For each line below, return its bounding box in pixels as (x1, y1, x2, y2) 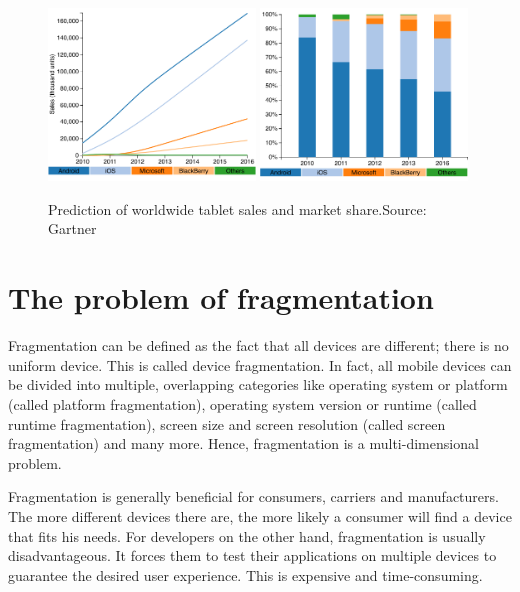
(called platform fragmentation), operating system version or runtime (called (8, 393, 477, 414)
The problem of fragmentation (8, 277, 434, 318)
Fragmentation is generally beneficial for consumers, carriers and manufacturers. (8, 486, 499, 507)
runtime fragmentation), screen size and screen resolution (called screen (8, 413, 446, 434)
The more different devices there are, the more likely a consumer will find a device (8, 505, 512, 526)
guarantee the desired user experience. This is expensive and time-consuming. (8, 564, 483, 585)
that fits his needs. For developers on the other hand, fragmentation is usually (8, 525, 486, 546)
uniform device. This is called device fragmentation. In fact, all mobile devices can (8, 354, 512, 375)
